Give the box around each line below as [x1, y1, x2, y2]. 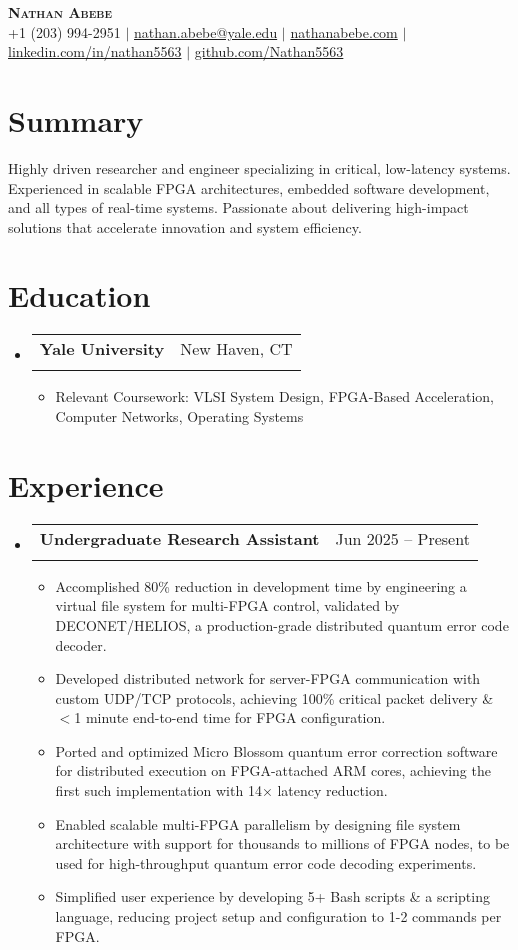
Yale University [39, 337, 165, 361]
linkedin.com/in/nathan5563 [8, 41, 182, 62]
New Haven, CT [180, 337, 293, 361]
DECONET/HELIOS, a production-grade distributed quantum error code [55, 614, 509, 635]
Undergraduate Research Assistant [39, 526, 320, 550]
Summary [8, 99, 144, 140]
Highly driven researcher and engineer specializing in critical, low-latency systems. [8, 157, 511, 178]
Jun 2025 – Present [335, 526, 470, 550]
